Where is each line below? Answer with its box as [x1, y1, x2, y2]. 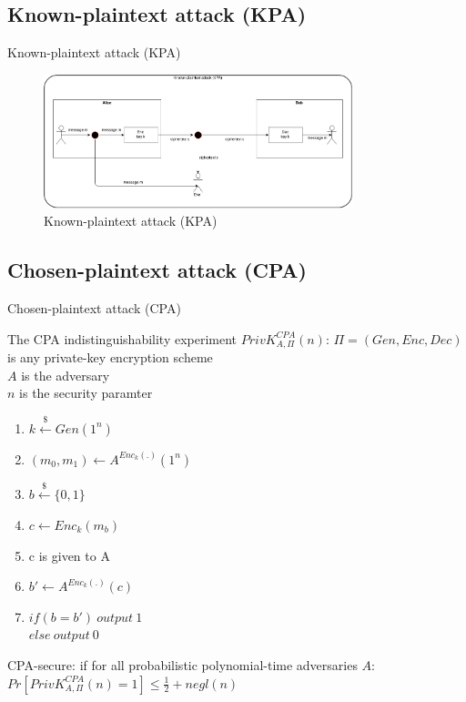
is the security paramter [19, 383, 153, 402]
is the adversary [21, 365, 110, 384]
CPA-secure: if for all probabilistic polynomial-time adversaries [7, 655, 358, 674]
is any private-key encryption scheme [7, 348, 213, 366]
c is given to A [28, 545, 110, 565]
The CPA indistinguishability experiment [7, 329, 238, 348]
